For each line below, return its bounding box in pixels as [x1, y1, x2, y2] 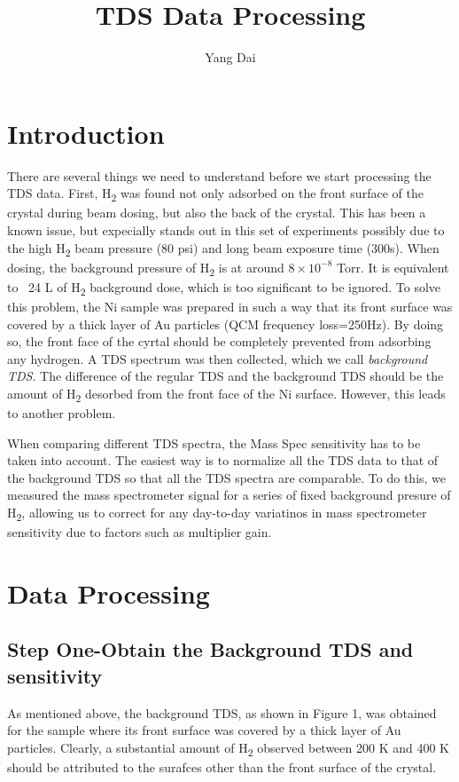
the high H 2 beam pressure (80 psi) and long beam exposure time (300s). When [7, 238, 440, 259]
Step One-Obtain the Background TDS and [7, 636, 414, 663]
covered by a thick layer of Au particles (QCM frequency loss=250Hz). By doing [7, 314, 444, 333]
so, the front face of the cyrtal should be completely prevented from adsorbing [7, 332, 432, 351]
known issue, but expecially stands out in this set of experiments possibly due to [7, 220, 445, 239]
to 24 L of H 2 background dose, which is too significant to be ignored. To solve [7, 277, 441, 298]
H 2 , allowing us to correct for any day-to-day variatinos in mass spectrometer [7, 503, 427, 524]
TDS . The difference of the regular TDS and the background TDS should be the [7, 367, 444, 385]
